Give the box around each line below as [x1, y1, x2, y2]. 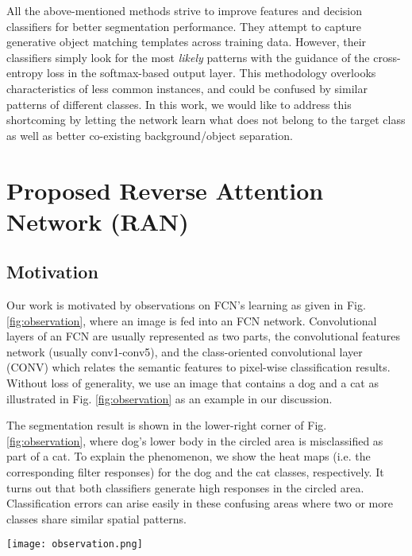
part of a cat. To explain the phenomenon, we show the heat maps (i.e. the [6, 448, 371, 465]
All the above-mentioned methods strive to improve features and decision [6, 2, 363, 18]
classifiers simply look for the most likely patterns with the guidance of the [6, 49, 370, 65]
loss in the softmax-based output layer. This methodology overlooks [46, 64, 376, 81]
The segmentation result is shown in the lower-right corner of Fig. [6, 417, 327, 434]
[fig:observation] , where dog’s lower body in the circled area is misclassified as [6, 432, 383, 449]
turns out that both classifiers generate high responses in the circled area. [6, 479, 364, 496]
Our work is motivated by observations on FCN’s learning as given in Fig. [6, 297, 366, 313]
